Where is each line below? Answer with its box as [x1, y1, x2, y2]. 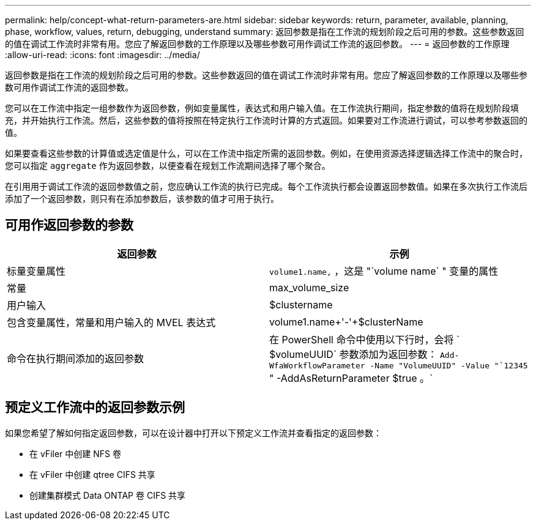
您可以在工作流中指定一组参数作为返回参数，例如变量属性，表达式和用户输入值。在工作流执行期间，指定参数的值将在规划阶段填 [5, 103, 519, 113]
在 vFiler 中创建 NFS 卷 [29, 448, 121, 459]
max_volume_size [269, 281, 349, 294]
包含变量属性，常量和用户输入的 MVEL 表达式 [7, 316, 216, 329]
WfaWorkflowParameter [269, 360, 365, 370]
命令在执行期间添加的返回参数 [7, 352, 144, 365]
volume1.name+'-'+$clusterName [269, 315, 423, 328]
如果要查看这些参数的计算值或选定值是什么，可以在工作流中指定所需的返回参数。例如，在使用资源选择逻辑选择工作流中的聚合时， [5, 148, 527, 158]
